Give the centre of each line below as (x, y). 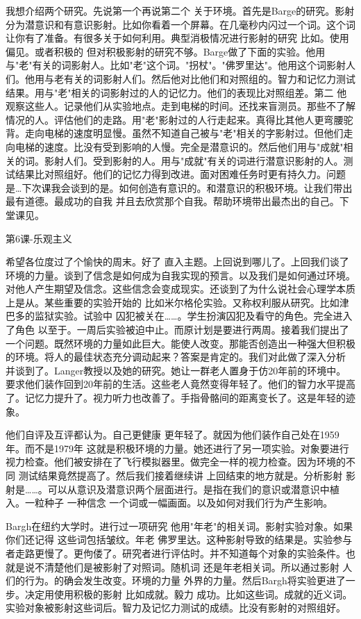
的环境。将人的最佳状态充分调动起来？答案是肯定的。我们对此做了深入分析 (176, 357)
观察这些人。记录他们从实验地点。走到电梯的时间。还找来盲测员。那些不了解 (180, 106)
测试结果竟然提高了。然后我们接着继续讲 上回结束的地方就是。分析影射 (180, 475)
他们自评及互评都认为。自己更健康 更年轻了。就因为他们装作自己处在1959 (173, 435)
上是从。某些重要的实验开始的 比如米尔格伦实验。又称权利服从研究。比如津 (177, 302)
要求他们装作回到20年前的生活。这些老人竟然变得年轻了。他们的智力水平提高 (180, 384)
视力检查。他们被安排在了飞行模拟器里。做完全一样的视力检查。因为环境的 (176, 462)
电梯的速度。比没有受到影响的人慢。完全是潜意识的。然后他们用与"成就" (179, 146)
